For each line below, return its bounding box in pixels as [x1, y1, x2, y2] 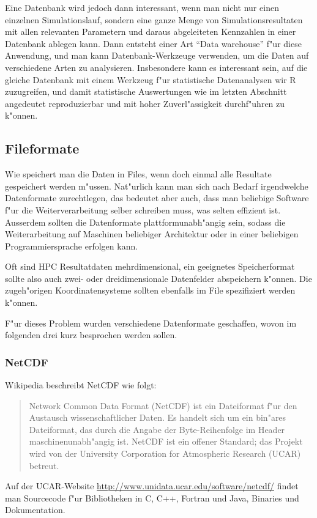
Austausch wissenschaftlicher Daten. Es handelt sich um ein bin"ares [29, 411, 286, 424]
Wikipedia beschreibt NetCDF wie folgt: [5, 379, 157, 391]
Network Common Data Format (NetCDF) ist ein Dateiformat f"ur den [29, 399, 297, 412]
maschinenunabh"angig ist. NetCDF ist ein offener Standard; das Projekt [29, 435, 303, 448]
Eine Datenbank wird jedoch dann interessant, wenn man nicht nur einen [5, 1, 279, 13]
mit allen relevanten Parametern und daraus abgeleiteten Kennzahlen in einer [5, 25, 296, 38]
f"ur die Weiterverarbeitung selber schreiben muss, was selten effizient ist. [5, 203, 281, 216]
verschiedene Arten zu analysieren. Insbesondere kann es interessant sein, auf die [5, 61, 308, 73]
